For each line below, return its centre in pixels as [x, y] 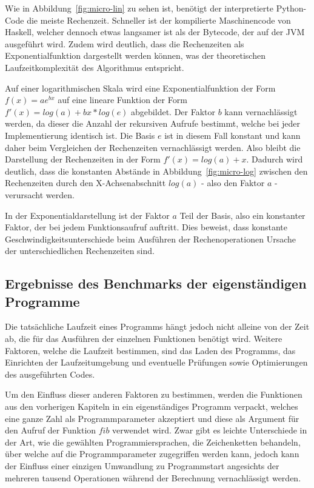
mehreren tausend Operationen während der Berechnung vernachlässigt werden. [153, 477]
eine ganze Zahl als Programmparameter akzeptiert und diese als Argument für [152, 418]
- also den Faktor [233, 183]
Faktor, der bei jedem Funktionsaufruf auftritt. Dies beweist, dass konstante [146, 227]
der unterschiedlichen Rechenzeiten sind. [80, 251]
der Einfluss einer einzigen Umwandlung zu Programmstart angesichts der [142, 466]
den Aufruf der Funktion [51, 430]
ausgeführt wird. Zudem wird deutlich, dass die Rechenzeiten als [125, 43]
